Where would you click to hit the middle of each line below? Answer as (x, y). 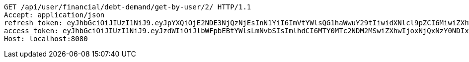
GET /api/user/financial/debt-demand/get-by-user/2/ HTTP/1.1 (128, 7)
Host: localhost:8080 (46, 39)
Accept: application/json (54, 15)
